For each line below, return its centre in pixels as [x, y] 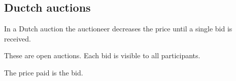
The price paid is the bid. [44, 72]
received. [18, 38]
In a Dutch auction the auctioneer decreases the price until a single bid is [118, 29]
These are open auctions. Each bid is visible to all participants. [102, 55]
